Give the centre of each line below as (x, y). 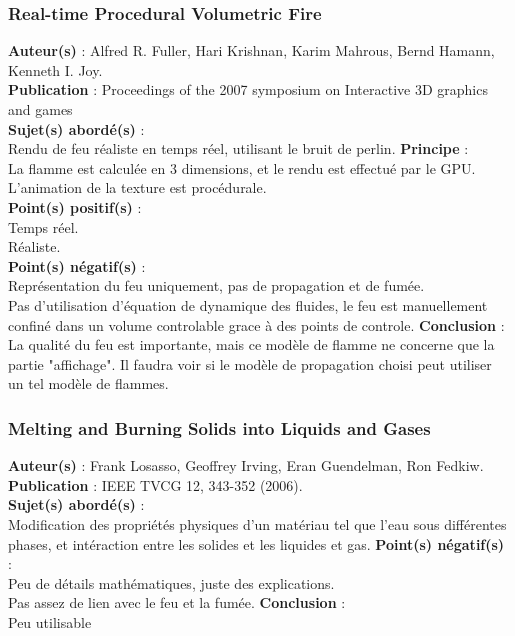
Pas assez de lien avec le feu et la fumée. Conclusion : (177, 602)
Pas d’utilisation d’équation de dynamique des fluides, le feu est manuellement (248, 304)
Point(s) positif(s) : (75, 206)
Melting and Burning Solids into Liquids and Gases (219, 427)
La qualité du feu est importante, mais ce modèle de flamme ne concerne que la (251, 344)
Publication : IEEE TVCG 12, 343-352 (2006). (155, 484)
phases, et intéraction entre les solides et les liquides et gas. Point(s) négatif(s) (256, 543)
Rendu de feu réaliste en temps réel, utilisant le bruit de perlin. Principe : (238, 148)
